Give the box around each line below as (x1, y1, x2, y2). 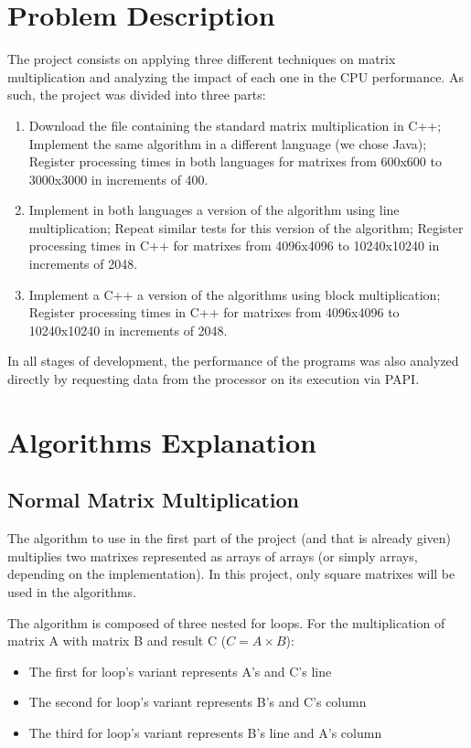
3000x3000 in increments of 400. (28, 169, 209, 188)
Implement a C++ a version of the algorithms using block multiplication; (28, 284, 441, 304)
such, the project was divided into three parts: (7, 85, 266, 104)
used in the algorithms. (7, 582, 136, 601)
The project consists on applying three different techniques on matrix (7, 49, 396, 69)
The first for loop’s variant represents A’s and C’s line (28, 661, 332, 680)
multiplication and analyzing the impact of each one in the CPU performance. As (7, 67, 464, 86)
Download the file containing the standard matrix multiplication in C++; (28, 115, 442, 134)
